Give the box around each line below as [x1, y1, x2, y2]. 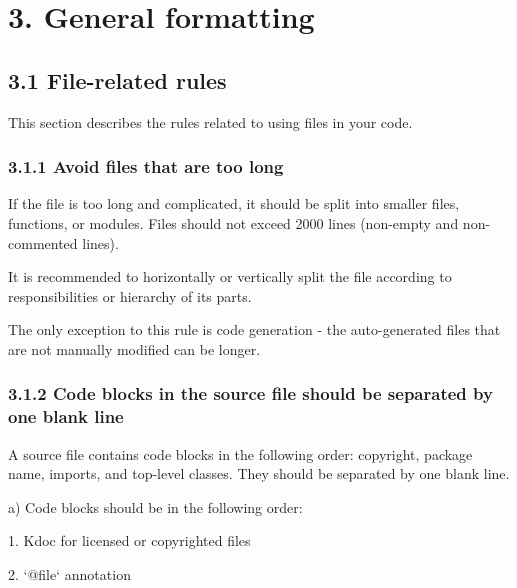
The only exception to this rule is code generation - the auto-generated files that [8, 319, 501, 340]
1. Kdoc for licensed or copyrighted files [8, 530, 251, 551]
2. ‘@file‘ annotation [8, 564, 131, 585]
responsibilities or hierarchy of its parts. [8, 285, 252, 306]
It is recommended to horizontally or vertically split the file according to [8, 266, 452, 287]
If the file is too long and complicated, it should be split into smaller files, [8, 193, 460, 214]
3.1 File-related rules [8, 64, 227, 95]
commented [8, 232, 78, 253]
